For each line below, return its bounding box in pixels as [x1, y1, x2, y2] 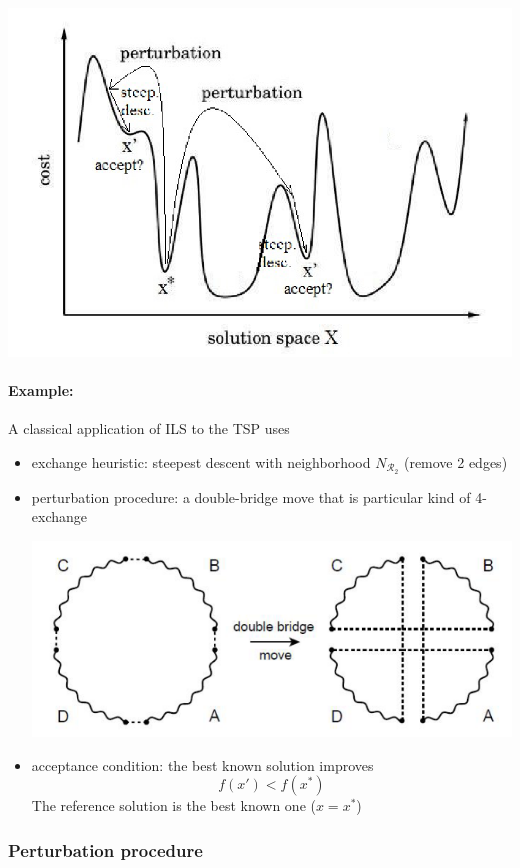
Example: [8, 380, 74, 401]
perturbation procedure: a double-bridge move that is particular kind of [31, 486, 471, 507]
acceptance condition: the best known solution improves [31, 754, 374, 775]
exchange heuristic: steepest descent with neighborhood [31, 451, 371, 472]
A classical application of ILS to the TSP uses [8, 418, 290, 439]
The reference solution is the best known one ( [31, 795, 316, 816]
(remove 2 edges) [403, 451, 508, 472]
